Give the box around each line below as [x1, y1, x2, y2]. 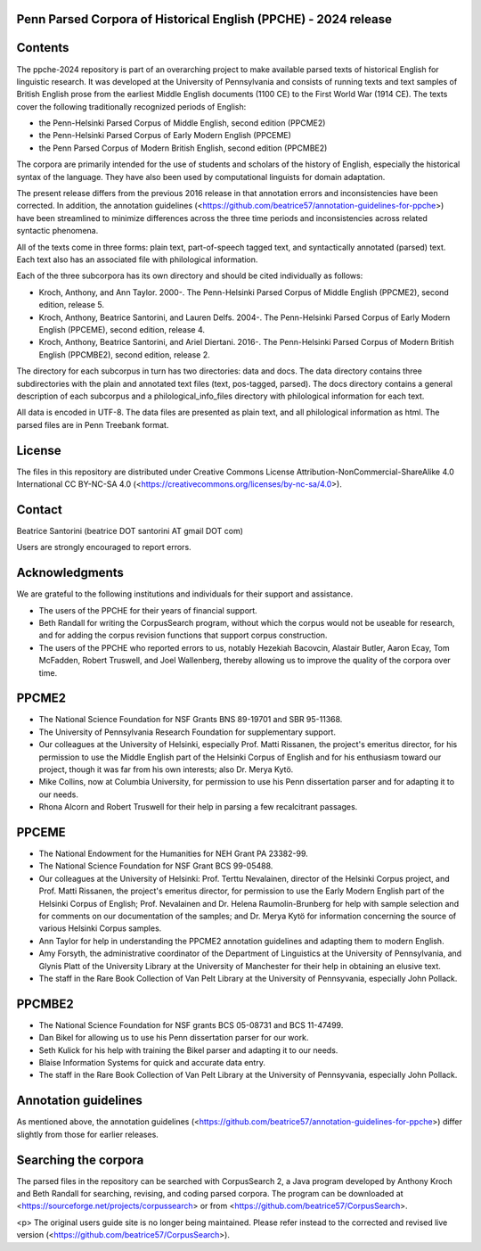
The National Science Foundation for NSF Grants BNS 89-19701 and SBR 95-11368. [38, 714, 343, 725]
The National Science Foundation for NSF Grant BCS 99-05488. [38, 860, 273, 871]
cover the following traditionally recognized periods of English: [16, 101, 247, 111]
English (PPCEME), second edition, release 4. [38, 324, 205, 334]
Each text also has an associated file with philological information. [16, 254, 258, 265]
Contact [16, 502, 62, 517]
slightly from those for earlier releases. [16, 1129, 159, 1140]
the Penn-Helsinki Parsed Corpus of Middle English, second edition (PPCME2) [38, 118, 326, 128]
